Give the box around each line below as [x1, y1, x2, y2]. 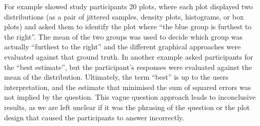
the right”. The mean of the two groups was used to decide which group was [4, 31, 243, 42]
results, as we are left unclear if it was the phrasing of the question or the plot [4, 101, 250, 112]
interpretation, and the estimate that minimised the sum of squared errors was [4, 81, 251, 92]
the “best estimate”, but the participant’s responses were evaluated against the [4, 61, 252, 72]
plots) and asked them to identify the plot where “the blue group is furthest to [4, 21, 252, 32]
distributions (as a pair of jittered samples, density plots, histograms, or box [4, 11, 244, 22]
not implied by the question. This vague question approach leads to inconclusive [4, 92, 256, 102]
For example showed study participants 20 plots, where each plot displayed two [4, 1, 253, 11]
